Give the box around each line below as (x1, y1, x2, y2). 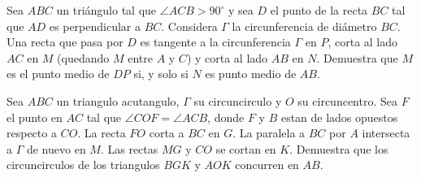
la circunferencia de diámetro (232, 17, 377, 34)
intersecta (362, 124, 410, 141)
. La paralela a (232, 124, 306, 141)
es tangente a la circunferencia (140, 33, 291, 50)
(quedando (57, 49, 110, 66)
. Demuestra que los (289, 140, 388, 157)
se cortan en (215, 140, 276, 157)
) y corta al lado (186, 49, 268, 66)
